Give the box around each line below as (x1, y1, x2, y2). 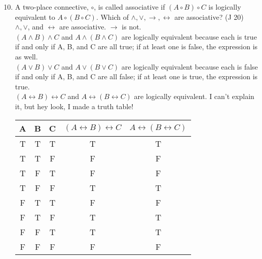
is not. (122, 21, 141, 32)
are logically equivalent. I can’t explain (134, 91, 254, 102)
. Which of (96, 11, 129, 22)
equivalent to (15, 11, 55, 22)
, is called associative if (94, 2, 165, 12)
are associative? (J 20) (174, 11, 244, 22)
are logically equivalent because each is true (121, 31, 257, 42)
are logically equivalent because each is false (121, 61, 258, 72)
